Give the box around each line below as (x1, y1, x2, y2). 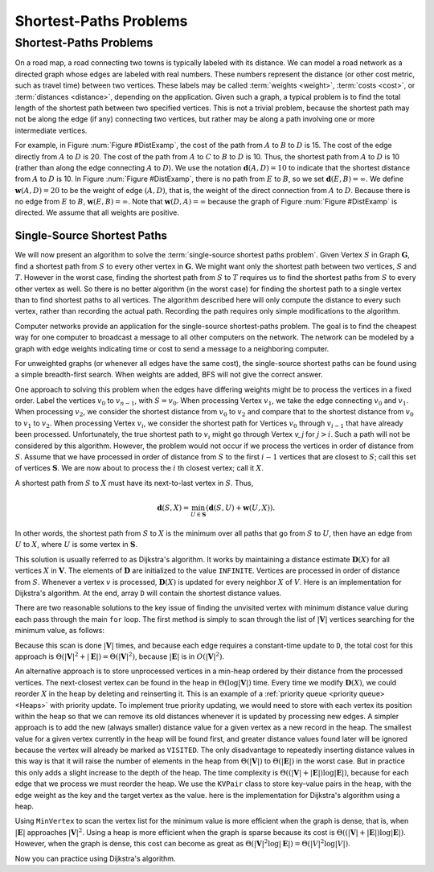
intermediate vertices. (14, 125, 88, 135)
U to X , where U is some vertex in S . (14, 540, 138, 549)
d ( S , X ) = (157, 504, 190, 512)
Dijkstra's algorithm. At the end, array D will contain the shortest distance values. (14, 588, 282, 598)
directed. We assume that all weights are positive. (14, 208, 180, 217)
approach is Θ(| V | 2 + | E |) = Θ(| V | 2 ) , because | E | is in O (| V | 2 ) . (14, 651, 225, 661)
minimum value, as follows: (14, 626, 104, 635)
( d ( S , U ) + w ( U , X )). (206, 504, 276, 512)
